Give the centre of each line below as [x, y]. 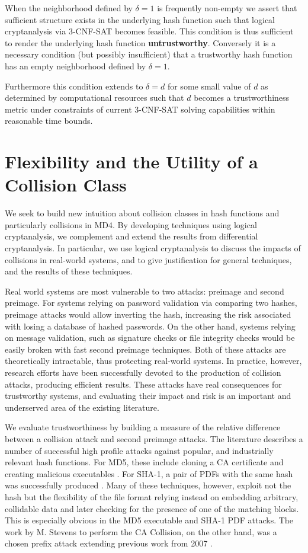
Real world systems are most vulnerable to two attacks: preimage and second [145, 291]
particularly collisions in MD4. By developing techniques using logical [131, 224]
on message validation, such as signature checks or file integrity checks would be [150, 338]
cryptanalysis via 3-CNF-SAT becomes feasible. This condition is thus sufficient [149, 31]
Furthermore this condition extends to [74, 86]
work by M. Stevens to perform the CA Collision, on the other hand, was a [141, 531]
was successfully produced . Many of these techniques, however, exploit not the [148, 485]
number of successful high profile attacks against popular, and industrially [139, 450]
